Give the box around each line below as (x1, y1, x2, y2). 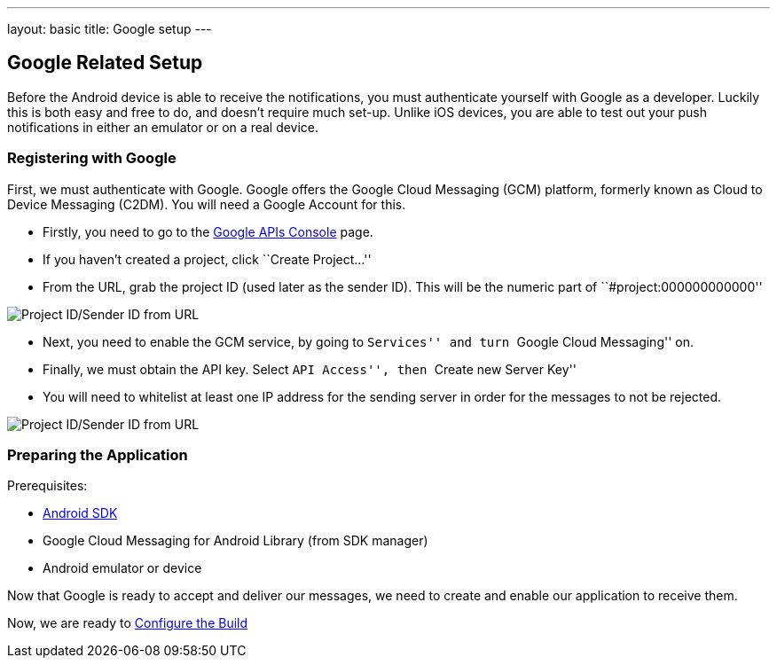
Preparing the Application (7, 445, 188, 464)
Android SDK (43, 505, 118, 521)
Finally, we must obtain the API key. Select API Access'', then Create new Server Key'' (43, 361, 577, 377)
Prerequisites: (7, 478, 88, 494)
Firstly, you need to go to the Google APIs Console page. (43, 223, 373, 239)
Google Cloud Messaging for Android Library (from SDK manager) (43, 533, 428, 549)
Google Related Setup (7, 51, 203, 74)
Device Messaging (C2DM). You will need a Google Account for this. (7, 196, 406, 212)
